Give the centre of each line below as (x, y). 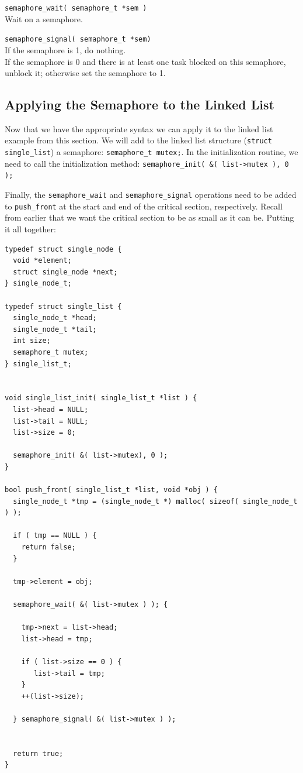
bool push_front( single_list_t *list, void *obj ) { (112, 490)
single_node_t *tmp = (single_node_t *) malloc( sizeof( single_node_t (155, 501)
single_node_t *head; (55, 318)
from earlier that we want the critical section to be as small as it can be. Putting (149, 217)
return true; (38, 753)
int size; (32, 341)
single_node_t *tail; (55, 329)
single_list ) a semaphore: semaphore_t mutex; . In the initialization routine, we (151, 152)
